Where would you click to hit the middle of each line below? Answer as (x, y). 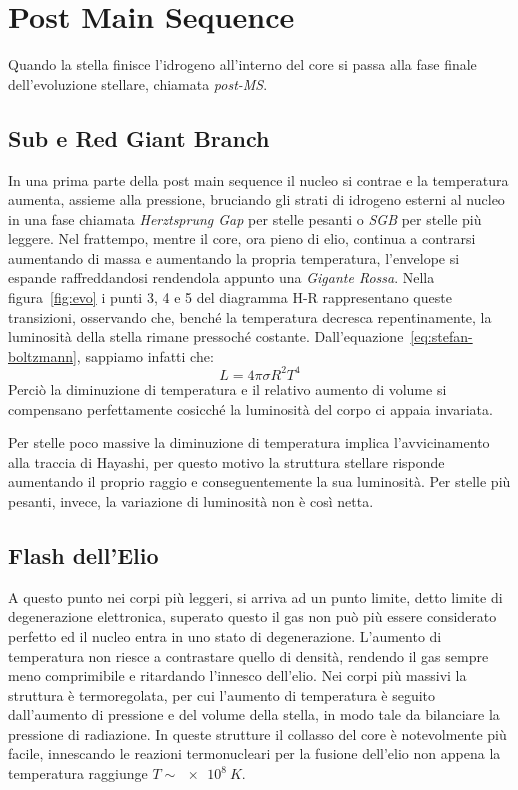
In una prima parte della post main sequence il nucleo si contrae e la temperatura (258, 179)
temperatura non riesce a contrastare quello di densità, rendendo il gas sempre (248, 655)
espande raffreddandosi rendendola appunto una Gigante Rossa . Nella (221, 277)
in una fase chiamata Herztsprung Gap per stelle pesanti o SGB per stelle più (245, 218)
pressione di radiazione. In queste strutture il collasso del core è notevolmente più (257, 733)
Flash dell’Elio (83, 554)
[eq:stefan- (441, 336)
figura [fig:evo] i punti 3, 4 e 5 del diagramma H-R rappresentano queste (230, 297)
